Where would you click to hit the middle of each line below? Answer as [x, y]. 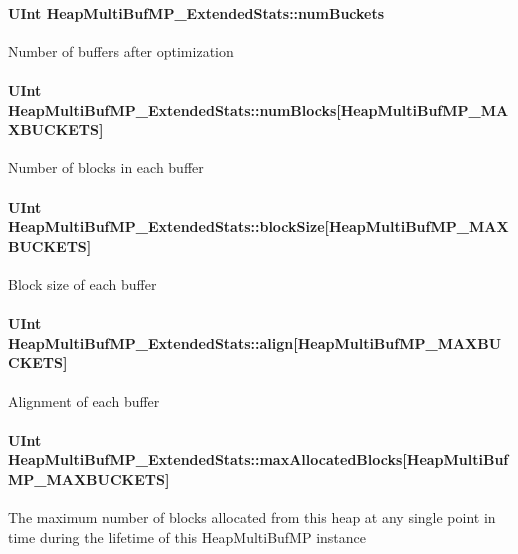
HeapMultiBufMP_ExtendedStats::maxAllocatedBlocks [205, 459]
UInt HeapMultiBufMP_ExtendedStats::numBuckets [196, 12]
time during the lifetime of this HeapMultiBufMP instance [187, 536]
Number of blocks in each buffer [106, 167]
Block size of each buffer [82, 283]
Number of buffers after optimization [121, 50]
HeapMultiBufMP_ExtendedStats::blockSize [166, 226]
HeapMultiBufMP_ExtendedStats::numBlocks [172, 109]
